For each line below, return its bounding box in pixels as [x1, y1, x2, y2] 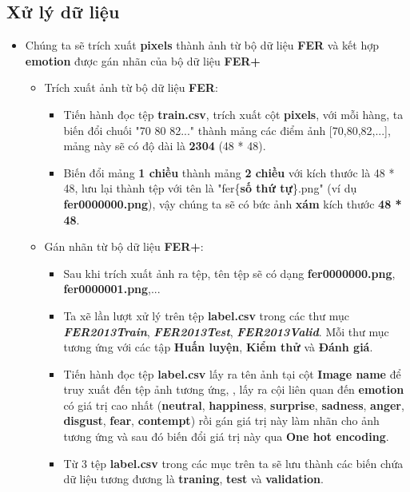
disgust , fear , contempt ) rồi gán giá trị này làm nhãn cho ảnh [63, 412, 380, 429]
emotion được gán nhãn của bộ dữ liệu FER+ [25, 52, 261, 69]
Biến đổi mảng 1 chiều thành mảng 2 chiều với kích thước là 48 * [63, 164, 395, 181]
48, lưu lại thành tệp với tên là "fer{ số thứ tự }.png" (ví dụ [63, 180, 357, 196]
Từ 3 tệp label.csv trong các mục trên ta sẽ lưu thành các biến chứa [63, 454, 404, 471]
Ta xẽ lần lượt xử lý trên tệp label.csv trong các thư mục [63, 307, 349, 323]
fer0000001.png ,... [63, 280, 161, 297]
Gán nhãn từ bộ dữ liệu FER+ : [44, 238, 204, 255]
